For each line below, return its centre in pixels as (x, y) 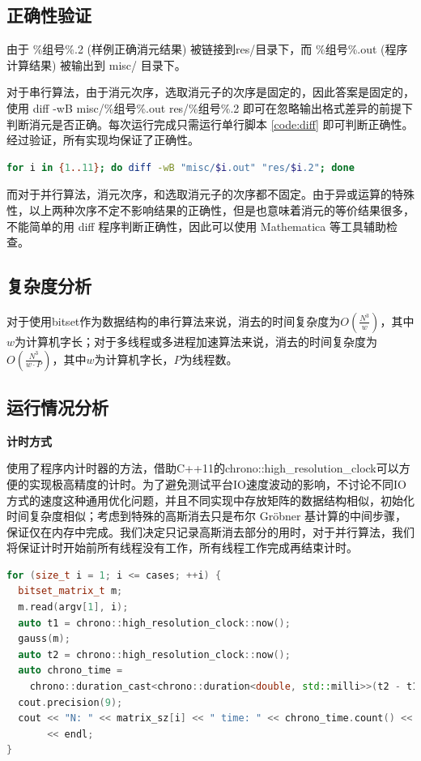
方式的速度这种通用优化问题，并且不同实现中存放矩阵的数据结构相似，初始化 (210, 500)
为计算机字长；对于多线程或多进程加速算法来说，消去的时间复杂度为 (196, 341)
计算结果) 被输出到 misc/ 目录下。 (96, 64)
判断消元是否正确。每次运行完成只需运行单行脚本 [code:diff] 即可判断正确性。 (210, 124)
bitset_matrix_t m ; (70, 591)
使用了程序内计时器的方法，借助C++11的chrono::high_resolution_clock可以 (203, 468)
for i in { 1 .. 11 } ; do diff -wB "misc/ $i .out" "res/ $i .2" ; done (181, 167)
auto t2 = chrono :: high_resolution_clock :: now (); (154, 654)
